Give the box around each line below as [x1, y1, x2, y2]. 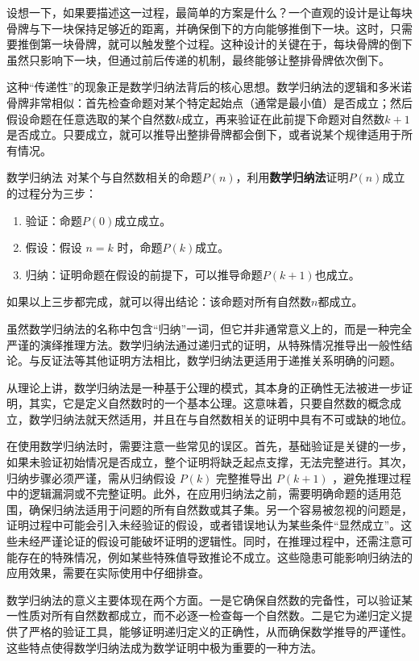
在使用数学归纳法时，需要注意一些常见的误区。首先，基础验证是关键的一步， [6, 437, 413, 454]
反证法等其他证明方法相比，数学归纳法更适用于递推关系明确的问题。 [39, 352, 401, 369]
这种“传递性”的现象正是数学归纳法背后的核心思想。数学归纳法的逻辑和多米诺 [6, 78, 413, 95]
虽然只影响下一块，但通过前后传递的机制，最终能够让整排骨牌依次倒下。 [6, 51, 390, 68]
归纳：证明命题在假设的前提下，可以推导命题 [25, 266, 263, 282]
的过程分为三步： [6, 184, 97, 201]
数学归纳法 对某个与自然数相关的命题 [6, 169, 202, 186]
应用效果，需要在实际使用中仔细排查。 [6, 564, 209, 581]
